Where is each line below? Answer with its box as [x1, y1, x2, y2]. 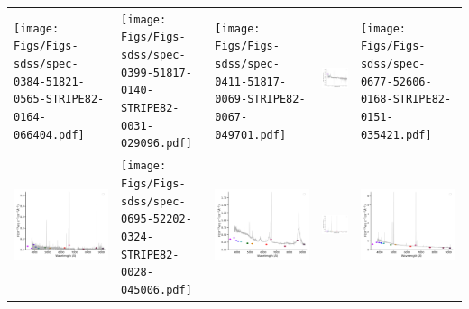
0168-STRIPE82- [360, 93, 452, 106]
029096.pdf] [121, 137, 192, 150]
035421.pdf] [360, 128, 432, 141]
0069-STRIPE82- [215, 93, 306, 106]
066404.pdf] [14, 128, 85, 141]
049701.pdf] [215, 128, 287, 141]
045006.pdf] [121, 283, 192, 296]
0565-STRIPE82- [14, 93, 105, 106]
